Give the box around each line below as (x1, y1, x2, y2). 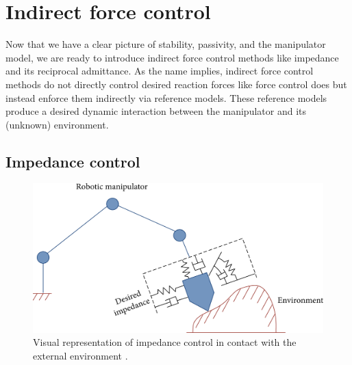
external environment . (33, 348, 128, 362)
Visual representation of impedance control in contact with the (33, 335, 297, 349)
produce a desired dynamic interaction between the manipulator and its (5, 104, 306, 118)
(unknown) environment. (5, 117, 109, 131)
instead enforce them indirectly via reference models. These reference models (5, 90, 327, 105)
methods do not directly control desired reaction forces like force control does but (5, 77, 347, 91)
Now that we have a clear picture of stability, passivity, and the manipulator (5, 37, 326, 51)
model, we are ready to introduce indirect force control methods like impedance (5, 50, 339, 64)
